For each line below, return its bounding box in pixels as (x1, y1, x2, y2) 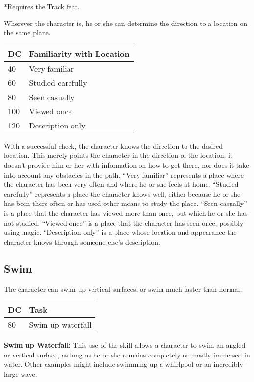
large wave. (4, 368, 37, 379)
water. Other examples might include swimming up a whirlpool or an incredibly (4, 359, 243, 369)
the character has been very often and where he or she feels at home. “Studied (4, 179, 239, 189)
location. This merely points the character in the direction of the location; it (4, 150, 233, 160)
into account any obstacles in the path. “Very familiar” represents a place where (4, 169, 244, 179)
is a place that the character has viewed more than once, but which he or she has (4, 207, 248, 218)
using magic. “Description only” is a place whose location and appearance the (4, 227, 237, 237)
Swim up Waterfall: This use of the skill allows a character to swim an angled (4, 340, 246, 350)
